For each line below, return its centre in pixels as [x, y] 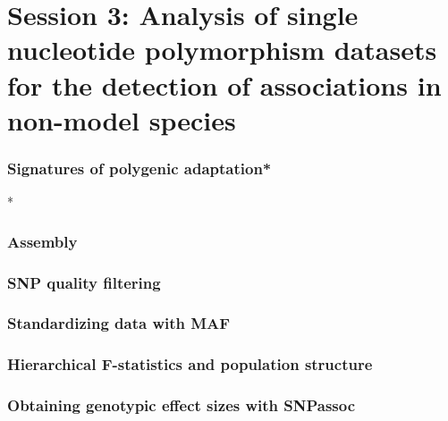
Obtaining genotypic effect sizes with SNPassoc [182, 405]
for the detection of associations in [224, 84]
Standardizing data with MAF [119, 323]
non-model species [122, 119]
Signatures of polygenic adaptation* [139, 168]
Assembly [42, 241]
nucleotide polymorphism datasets [222, 50]
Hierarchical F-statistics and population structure [190, 364]
